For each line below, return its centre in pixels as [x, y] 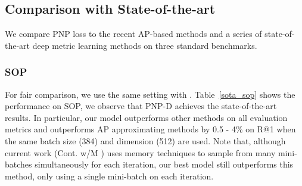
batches [18, 164]
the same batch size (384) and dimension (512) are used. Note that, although [145, 140]
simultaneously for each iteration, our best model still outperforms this [164, 164]
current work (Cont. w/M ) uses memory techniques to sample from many [140, 152]
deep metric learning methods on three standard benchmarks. [145, 45]
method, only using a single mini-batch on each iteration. [109, 176]
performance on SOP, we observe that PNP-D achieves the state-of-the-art [141, 106]
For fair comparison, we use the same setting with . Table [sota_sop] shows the [150, 94]
